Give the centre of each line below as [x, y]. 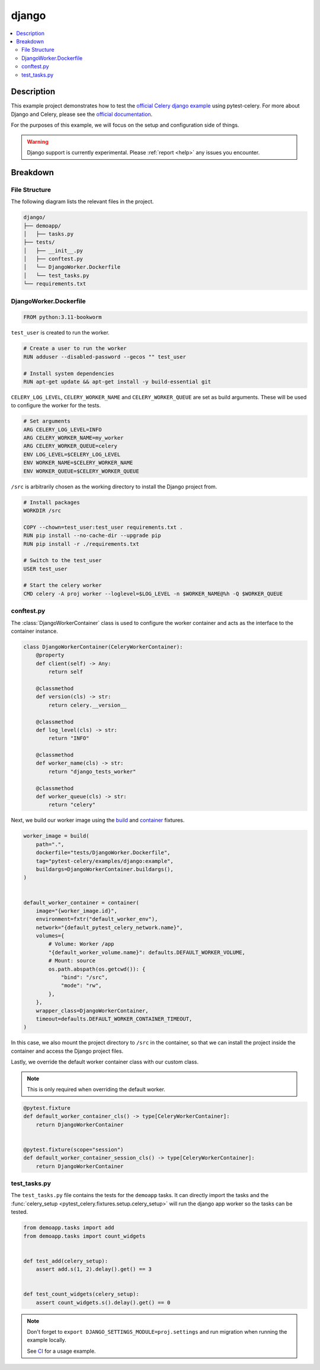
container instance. [35, 631]
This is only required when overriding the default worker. [96, 1089]
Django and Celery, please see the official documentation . [82, 114]
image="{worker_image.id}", [77, 911]
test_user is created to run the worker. [60, 333]
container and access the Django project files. [67, 1051]
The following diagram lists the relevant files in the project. [82, 201]
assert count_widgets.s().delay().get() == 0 [103, 1302]
